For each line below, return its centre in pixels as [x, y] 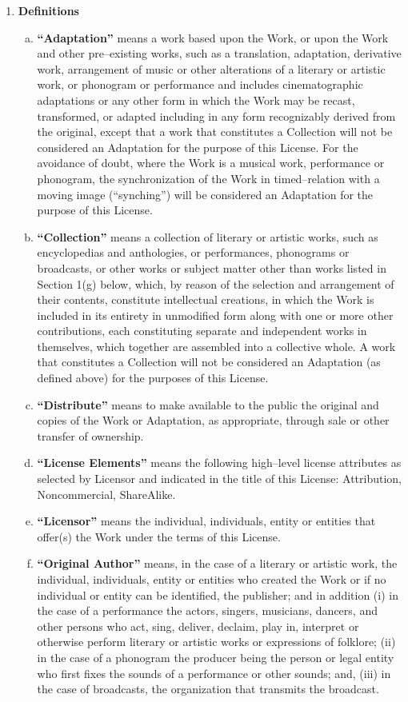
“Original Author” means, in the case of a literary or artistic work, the [217, 563]
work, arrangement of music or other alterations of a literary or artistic [211, 68]
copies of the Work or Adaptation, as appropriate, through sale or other [213, 420]
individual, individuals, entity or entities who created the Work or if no [212, 579]
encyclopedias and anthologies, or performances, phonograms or [193, 252]
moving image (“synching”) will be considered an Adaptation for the [205, 194]
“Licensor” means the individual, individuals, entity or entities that [206, 521]
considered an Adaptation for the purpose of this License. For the [198, 147]
